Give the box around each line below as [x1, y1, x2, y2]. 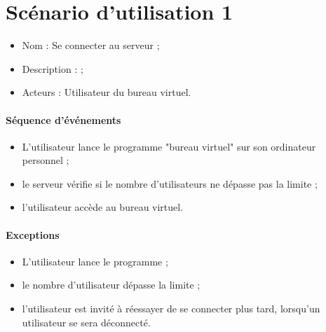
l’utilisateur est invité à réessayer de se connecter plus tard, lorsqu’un [22, 301, 320, 316]
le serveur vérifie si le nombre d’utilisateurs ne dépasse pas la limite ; [22, 176, 318, 191]
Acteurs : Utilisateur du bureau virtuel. [22, 85, 191, 99]
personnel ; [22, 153, 69, 167]
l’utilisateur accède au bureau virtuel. [22, 200, 184, 214]
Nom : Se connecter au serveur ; [22, 38, 160, 53]
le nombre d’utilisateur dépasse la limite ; [22, 277, 201, 292]
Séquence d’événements [6, 112, 121, 127]
